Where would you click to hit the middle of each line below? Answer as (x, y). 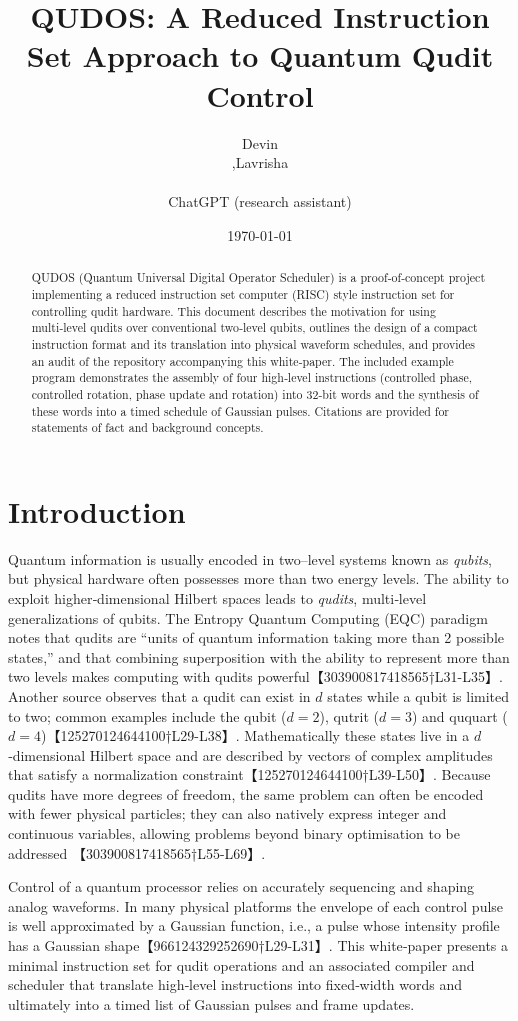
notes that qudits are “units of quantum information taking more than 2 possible (256, 637)
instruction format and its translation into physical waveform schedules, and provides (253, 343)
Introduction (97, 510)
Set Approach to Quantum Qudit (260, 55)
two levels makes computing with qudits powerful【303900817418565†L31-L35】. (255, 676)
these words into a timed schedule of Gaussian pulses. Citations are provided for (240, 410)
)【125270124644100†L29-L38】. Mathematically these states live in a (255, 735)
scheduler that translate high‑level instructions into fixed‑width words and (235, 984)
